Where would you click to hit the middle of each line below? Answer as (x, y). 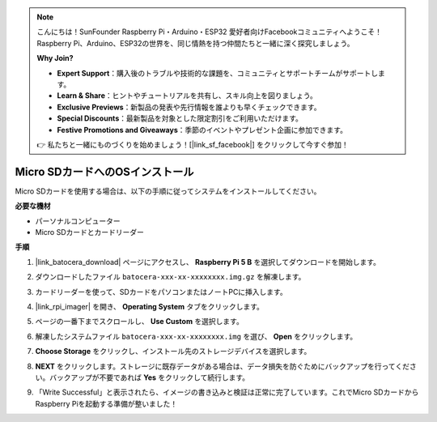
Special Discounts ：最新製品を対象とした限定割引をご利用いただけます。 (180, 118)
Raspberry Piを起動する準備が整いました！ (106, 403)
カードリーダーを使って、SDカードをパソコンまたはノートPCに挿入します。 (161, 292)
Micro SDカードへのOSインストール (104, 171)
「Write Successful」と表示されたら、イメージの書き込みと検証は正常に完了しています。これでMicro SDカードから (227, 392)
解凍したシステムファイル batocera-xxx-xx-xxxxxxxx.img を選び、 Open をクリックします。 (196, 336)
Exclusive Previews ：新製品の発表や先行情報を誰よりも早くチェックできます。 (189, 107)
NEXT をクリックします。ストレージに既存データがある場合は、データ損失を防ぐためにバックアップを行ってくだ (223, 366)
